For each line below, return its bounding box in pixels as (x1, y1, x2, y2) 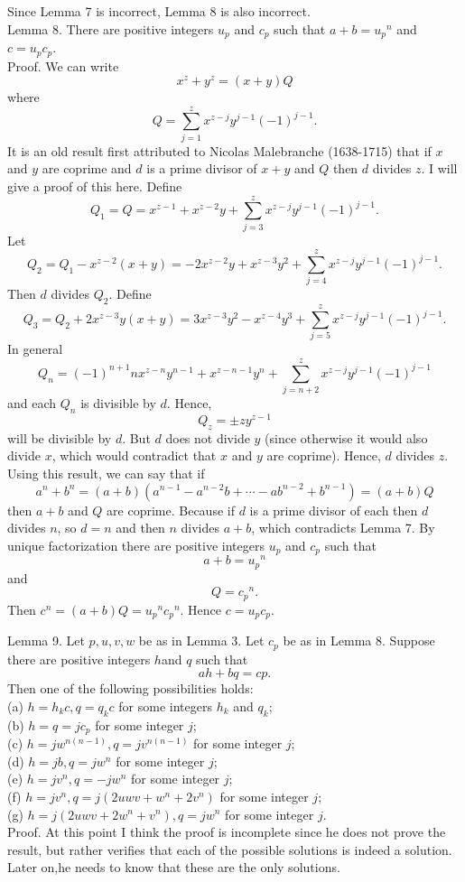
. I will (421, 159, 458, 178)
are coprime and (42, 159, 132, 178)
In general (7, 339, 63, 358)
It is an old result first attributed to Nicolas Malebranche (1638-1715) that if (7, 141, 432, 160)
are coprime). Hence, (266, 446, 381, 465)
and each (7, 394, 57, 413)
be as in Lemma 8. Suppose (283, 631, 435, 650)
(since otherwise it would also (265, 428, 428, 447)
